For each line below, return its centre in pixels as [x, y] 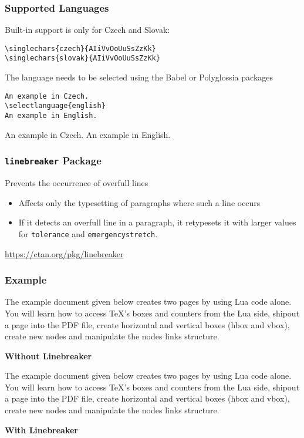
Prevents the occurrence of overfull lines [77, 183]
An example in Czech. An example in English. [88, 134]
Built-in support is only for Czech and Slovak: [87, 30]
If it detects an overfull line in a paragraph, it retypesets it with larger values [157, 222]
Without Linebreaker [48, 356]
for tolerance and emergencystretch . [88, 233]
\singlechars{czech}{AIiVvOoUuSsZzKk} [80, 48]
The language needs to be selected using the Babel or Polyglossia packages [139, 77]
